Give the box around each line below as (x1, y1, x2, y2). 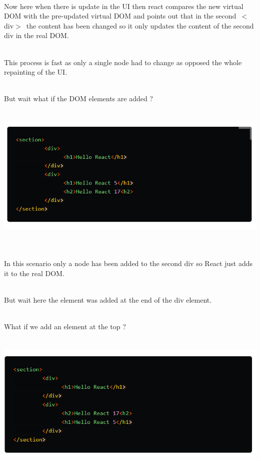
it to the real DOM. (4, 268, 64, 278)
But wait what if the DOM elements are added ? (4, 93, 153, 104)
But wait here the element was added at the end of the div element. (4, 295, 212, 305)
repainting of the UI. (4, 67, 67, 77)
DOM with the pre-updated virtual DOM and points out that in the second (4, 11, 236, 21)
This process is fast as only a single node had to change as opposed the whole (4, 57, 242, 67)
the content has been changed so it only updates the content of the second (26, 20, 254, 31)
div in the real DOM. (4, 30, 69, 41)
